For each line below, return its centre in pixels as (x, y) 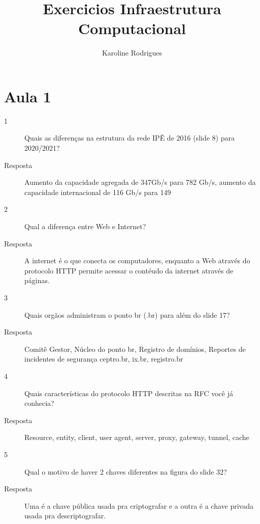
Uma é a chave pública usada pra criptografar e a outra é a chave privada (139, 505)
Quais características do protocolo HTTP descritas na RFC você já (129, 393)
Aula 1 (28, 96)
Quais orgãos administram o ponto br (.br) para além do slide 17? (127, 314)
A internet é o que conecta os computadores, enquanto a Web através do (137, 260)
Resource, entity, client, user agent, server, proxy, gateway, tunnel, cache (137, 437)
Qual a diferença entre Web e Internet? (85, 226)
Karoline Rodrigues (132, 53)
